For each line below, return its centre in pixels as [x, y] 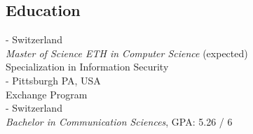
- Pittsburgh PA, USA [53, 80]
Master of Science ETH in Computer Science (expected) [127, 53]
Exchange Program [47, 94]
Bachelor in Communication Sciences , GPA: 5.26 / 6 [119, 121]
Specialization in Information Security [87, 67]
